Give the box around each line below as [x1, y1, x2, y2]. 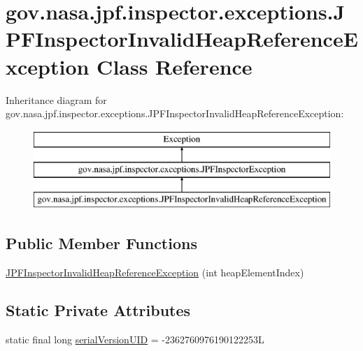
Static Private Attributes [6, 299, 191, 320]
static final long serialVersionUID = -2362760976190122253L [6, 331, 264, 346]
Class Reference [97, 52, 252, 80]
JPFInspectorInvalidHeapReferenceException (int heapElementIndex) [6, 264, 304, 279]
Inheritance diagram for [6, 92, 107, 107]
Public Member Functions [6, 232, 197, 254]
